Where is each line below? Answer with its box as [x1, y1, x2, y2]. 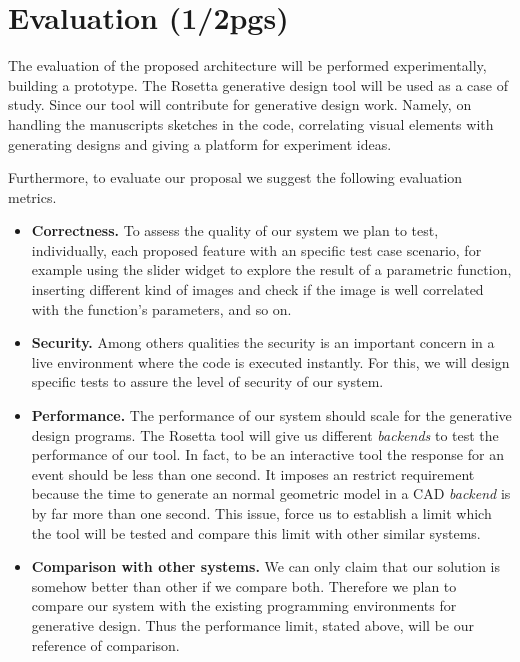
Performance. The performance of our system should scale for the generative [31, 405, 512, 426]
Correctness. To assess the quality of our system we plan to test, [31, 220, 439, 241]
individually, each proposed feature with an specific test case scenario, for [31, 239, 482, 260]
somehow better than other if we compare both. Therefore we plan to [31, 575, 457, 596]
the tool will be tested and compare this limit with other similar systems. [31, 522, 481, 543]
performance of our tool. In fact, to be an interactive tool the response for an [31, 444, 504, 465]
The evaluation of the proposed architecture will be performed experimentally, [8, 55, 487, 76]
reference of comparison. [31, 634, 180, 655]
